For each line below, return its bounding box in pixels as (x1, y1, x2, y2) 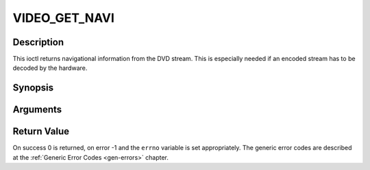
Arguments (12, 104, 62, 116)
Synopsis (12, 82, 54, 94)
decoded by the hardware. (12, 64, 88, 72)
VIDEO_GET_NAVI (12, 10, 114, 25)
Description (12, 36, 64, 48)
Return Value (12, 125, 70, 137)
